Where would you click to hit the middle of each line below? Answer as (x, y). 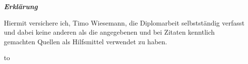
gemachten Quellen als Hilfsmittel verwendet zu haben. (85, 41)
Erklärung (21, 6)
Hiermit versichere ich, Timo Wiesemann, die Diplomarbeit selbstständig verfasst (124, 22)
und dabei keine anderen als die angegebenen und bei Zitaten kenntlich (109, 32)
